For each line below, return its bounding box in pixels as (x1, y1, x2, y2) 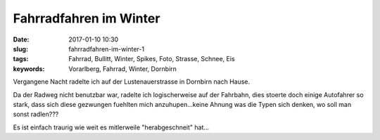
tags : (13, 55, 29, 63)
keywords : (13, 64, 45, 73)
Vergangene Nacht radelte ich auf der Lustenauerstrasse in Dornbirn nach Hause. (13, 77, 251, 86)
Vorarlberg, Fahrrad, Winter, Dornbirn (68, 64, 177, 73)
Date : (13, 35, 30, 44)
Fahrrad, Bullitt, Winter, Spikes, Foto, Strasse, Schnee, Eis (68, 55, 235, 63)
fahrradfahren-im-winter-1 (68, 44, 144, 53)
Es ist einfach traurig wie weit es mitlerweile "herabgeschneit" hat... (13, 123, 210, 132)
